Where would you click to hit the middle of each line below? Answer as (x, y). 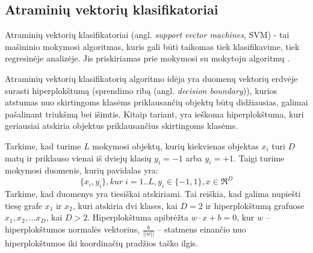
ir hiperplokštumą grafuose (255, 205)
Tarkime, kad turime (43, 145)
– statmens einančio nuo (202, 229)
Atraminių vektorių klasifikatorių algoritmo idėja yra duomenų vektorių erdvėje (151, 78)
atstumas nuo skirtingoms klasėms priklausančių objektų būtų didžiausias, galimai (156, 102)
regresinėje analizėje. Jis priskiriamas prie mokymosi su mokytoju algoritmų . (147, 58)
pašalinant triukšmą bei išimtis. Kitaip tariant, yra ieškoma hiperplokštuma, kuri (154, 114)
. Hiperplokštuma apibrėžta (138, 217)
